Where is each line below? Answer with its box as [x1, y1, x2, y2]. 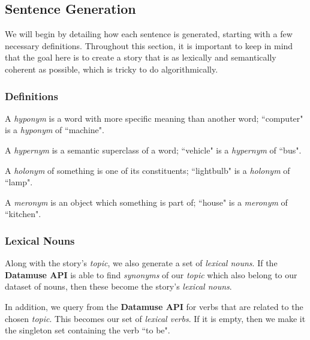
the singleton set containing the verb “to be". [5, 324, 170, 336]
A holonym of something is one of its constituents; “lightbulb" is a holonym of [5, 164, 290, 176]
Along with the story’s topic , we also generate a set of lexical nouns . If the [5, 257, 278, 269]
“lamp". [5, 176, 33, 188]
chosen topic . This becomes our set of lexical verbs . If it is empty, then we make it [5, 312, 306, 324]
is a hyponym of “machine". [5, 124, 104, 136]
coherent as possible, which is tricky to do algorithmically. [5, 62, 218, 75]
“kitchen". [5, 207, 41, 220]
